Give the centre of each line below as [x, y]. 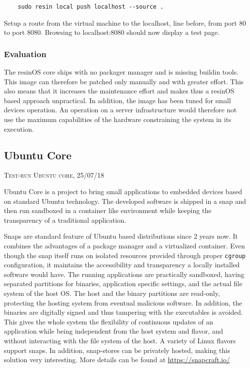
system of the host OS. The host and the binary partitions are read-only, [112, 293]
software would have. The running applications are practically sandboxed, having [124, 274]
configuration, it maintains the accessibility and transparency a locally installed [122, 265]
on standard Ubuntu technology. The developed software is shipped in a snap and [125, 201]
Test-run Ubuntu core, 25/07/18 [54, 175]
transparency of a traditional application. [65, 220]
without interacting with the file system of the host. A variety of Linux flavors [120, 340]
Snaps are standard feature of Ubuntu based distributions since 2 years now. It [121, 236]
